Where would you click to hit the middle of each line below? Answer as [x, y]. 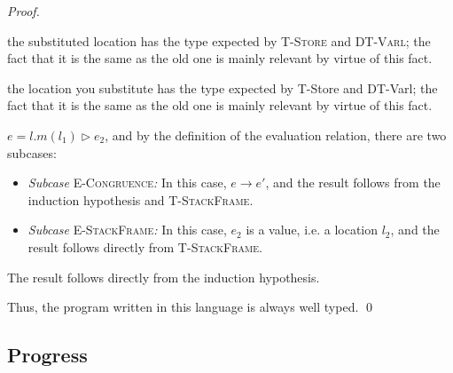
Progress [47, 355]
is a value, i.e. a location [312, 230]
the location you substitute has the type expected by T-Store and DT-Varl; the [223, 87]
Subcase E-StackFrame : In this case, [127, 230]
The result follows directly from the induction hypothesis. [164, 277]
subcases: [32, 152]
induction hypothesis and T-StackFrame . [141, 199]
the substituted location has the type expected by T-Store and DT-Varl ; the [219, 40]
